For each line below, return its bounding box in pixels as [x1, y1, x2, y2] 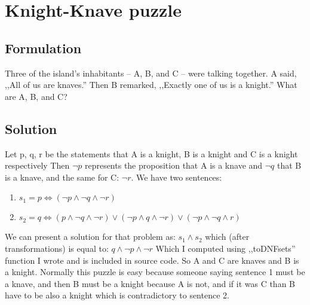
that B [277, 159, 302, 172]
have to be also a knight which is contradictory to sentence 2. [5, 289, 229, 301]
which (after [205, 230, 250, 243]
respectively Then [5, 159, 70, 172]
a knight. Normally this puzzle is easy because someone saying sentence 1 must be [5, 266, 305, 278]
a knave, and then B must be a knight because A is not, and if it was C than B [5, 277, 295, 289]
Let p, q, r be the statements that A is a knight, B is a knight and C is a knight [5, 147, 298, 160]
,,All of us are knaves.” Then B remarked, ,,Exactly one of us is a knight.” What [5, 78, 297, 91]
